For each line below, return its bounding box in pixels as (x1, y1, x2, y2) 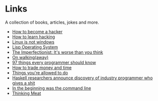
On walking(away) (12, 54, 49, 60)
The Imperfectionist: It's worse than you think (12, 49, 104, 55)
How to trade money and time (12, 64, 72, 71)
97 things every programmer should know (12, 59, 96, 65)
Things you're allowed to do (12, 70, 68, 75)
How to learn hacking (12, 34, 55, 40)
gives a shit (12, 80, 35, 86)
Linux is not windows (12, 39, 54, 44)
